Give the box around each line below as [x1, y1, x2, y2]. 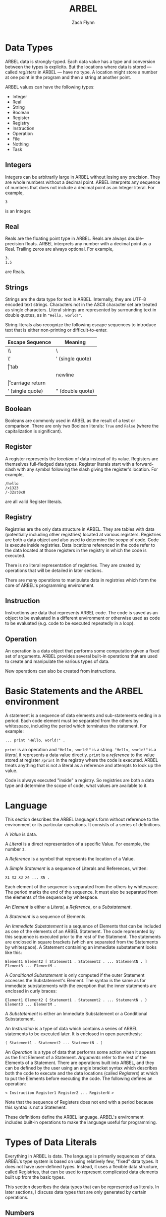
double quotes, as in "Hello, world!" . [5, 312, 83, 318]
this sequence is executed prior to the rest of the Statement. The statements [5, 934, 161, 940]
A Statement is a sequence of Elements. [5, 914, 87, 920]
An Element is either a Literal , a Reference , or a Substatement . [5, 904, 132, 910]
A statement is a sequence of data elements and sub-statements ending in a [5, 713, 161, 718]
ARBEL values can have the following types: [5, 84, 95, 90]
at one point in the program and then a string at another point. [5, 74, 131, 80]
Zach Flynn [71, 19, 95, 25]
